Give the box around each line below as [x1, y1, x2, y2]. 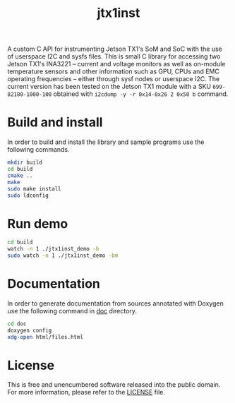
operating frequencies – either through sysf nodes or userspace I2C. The [7, 75, 220, 83]
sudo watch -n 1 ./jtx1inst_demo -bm [7, 252, 119, 259]
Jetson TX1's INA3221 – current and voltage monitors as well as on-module [7, 60, 226, 68]
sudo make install [7, 185, 61, 192]
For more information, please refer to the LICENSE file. [7, 388, 166, 397]
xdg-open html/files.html [7, 333, 83, 340]
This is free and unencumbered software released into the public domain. [7, 380, 221, 389]
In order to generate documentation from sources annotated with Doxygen [7, 299, 224, 308]
